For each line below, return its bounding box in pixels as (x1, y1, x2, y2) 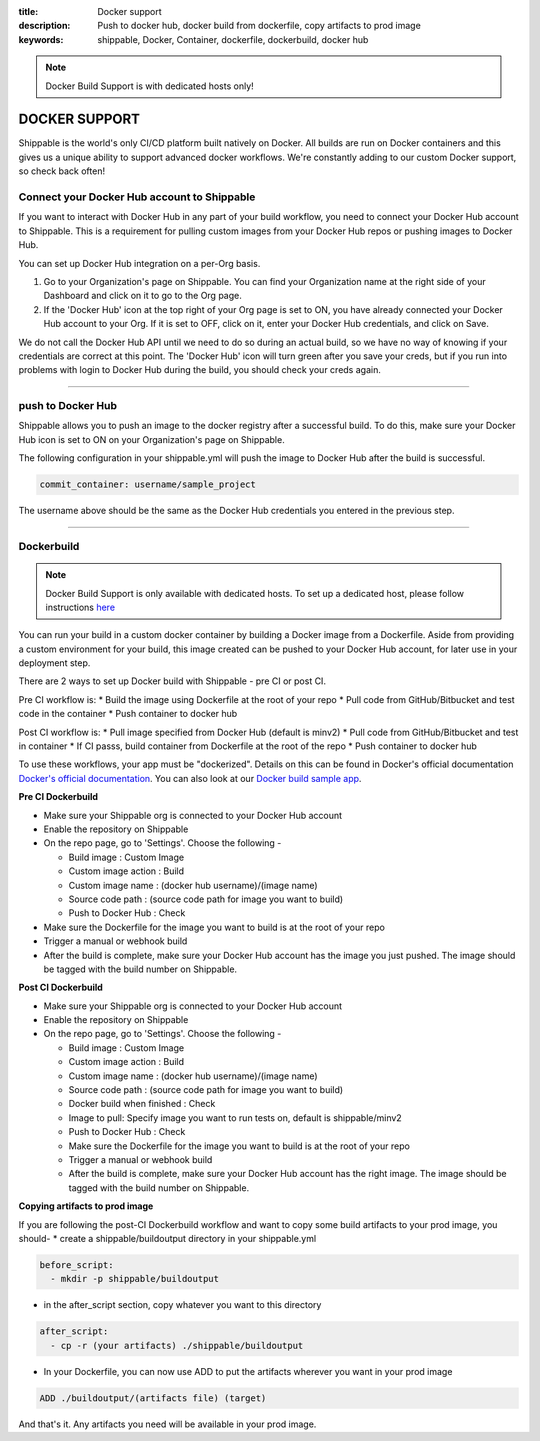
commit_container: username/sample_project (39, 479, 257, 490)
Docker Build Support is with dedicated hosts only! (45, 80, 254, 92)
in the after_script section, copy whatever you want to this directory (43, 1299, 322, 1311)
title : (18, 6, 39, 17)
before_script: (39, 1259, 114, 1270)
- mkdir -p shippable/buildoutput (50, 1273, 220, 1285)
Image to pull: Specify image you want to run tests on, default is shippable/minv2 (68, 1111, 402, 1124)
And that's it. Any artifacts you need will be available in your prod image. (18, 1418, 317, 1430)
